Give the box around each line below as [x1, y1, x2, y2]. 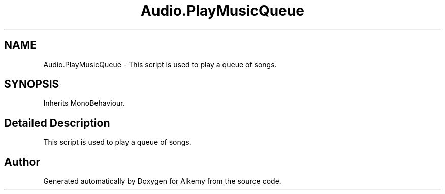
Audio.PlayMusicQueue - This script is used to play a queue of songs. [43, 60, 277, 69]
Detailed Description [4, 116, 110, 129]
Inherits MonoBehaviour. [43, 99, 125, 108]
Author [4, 155, 40, 168]
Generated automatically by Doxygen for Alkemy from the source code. [43, 177, 281, 186]
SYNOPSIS [4, 77, 59, 91]
